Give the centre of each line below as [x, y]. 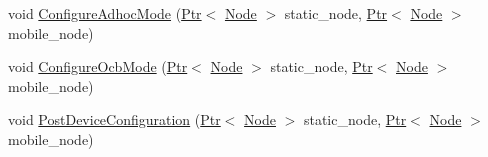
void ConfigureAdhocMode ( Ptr [105, 13]
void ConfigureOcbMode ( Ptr [98, 66]
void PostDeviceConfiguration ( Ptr [114, 119]
